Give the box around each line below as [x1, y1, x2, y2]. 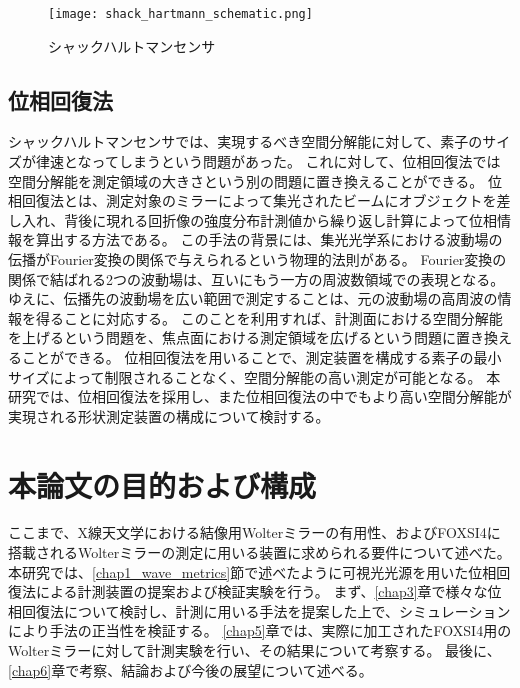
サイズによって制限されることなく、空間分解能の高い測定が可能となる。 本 [8, 366, 501, 387]
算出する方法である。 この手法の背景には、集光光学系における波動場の [35, 229, 503, 250]
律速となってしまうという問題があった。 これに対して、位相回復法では [35, 151, 501, 172]
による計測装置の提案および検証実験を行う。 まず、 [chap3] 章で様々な [35, 581, 488, 602]
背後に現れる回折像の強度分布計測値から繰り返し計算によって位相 [64, 209, 498, 230]
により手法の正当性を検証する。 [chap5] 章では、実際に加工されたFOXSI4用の [8, 620, 512, 641]
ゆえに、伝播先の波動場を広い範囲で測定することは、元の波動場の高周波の [8, 288, 498, 309]
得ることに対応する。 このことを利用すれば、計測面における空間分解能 [35, 307, 503, 328]
